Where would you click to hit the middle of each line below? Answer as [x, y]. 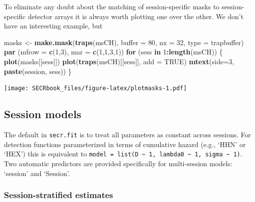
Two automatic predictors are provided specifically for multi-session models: [118, 163]
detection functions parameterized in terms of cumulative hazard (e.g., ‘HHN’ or [125, 144]
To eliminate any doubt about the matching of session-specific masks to [112, 6]
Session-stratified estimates [58, 195]
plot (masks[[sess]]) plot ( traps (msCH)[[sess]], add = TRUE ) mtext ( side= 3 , [119, 61]
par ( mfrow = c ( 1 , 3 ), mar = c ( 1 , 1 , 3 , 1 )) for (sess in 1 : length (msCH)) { [113, 52]
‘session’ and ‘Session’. [37, 173]
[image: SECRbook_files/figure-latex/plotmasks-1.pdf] [96, 88]
